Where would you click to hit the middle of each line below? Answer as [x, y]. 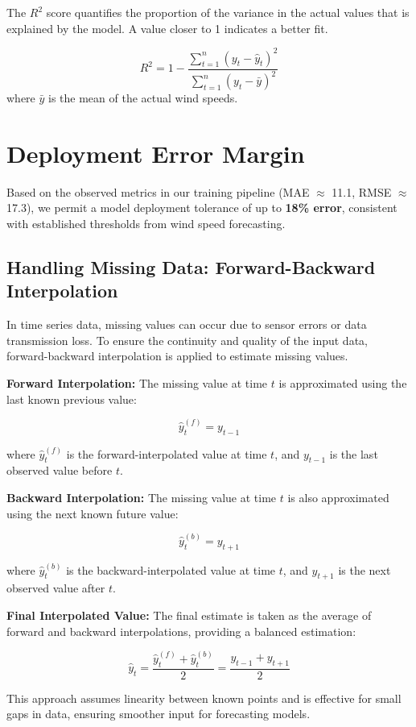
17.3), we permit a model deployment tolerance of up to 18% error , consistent [202, 208]
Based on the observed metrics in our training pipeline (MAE [158, 191]
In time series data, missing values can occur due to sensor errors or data [187, 324]
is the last [354, 453]
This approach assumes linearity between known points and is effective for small [204, 698]
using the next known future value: [93, 513]
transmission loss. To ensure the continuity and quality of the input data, [187, 340]
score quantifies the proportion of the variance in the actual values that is [228, 12]
